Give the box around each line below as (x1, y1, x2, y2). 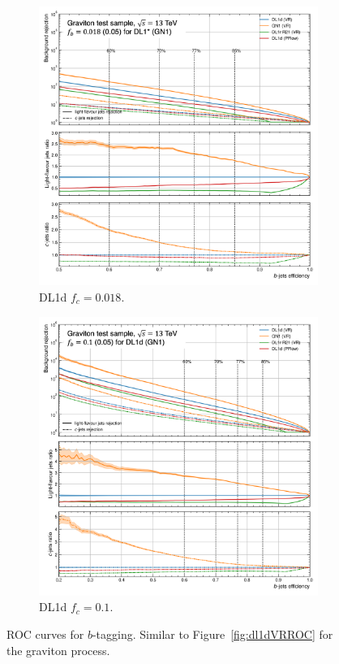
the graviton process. (6, 641, 110, 658)
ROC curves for (6, 626, 84, 643)
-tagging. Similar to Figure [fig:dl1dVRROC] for (92, 626, 333, 643)
